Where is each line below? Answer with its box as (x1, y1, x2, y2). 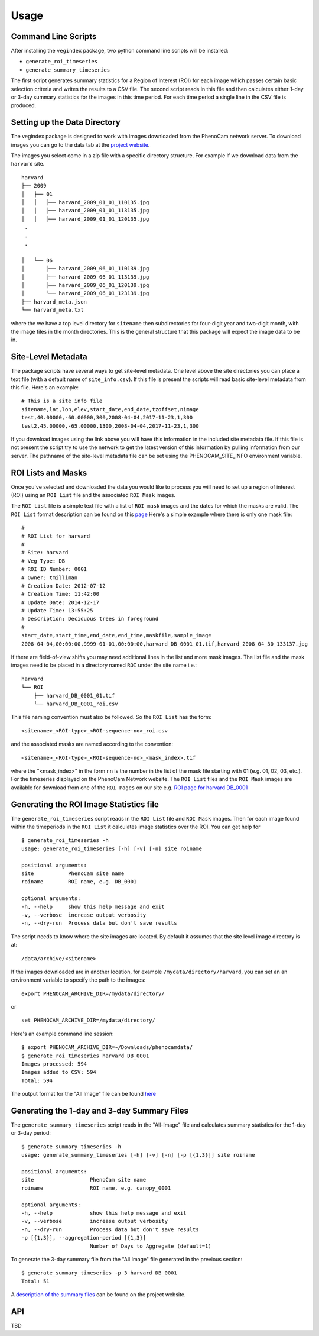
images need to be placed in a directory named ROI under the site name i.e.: (11, 661, 197, 669)
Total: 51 (21, 1278, 50, 1285)
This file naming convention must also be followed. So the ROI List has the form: (11, 714, 212, 721)
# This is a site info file (21, 398, 103, 405)
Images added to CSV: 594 (21, 1069, 97, 1076)
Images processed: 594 (21, 1061, 87, 1067)
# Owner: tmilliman (21, 574, 78, 581)
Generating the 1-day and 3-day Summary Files (11, 1106, 189, 1115)
